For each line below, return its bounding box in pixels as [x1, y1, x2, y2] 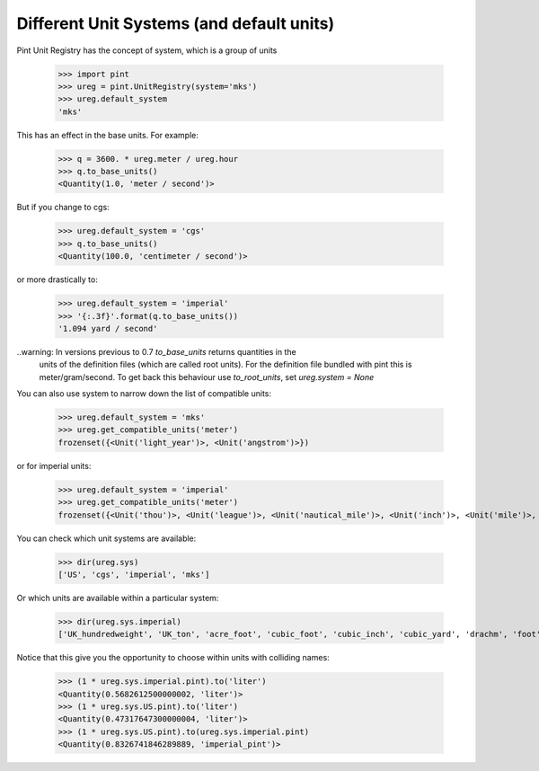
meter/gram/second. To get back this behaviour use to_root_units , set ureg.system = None [39, 371, 375, 382]
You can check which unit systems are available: [16, 533, 197, 544]
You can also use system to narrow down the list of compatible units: [16, 388, 272, 399]
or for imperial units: [16, 460, 92, 471]
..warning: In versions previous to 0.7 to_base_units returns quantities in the [16, 346, 296, 357]
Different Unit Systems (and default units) [16, 13, 335, 33]
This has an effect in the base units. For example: [16, 129, 199, 140]
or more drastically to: [16, 274, 98, 285]
